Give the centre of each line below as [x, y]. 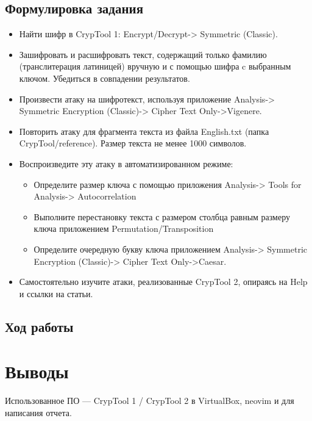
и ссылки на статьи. [56, 293]
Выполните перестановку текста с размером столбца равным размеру [162, 216]
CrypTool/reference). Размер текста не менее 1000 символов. [133, 143]
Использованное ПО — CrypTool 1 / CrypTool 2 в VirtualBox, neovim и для [150, 401]
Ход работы [39, 326]
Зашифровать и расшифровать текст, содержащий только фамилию [143, 54]
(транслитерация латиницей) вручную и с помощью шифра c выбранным [155, 66]
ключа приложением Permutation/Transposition [124, 228]
